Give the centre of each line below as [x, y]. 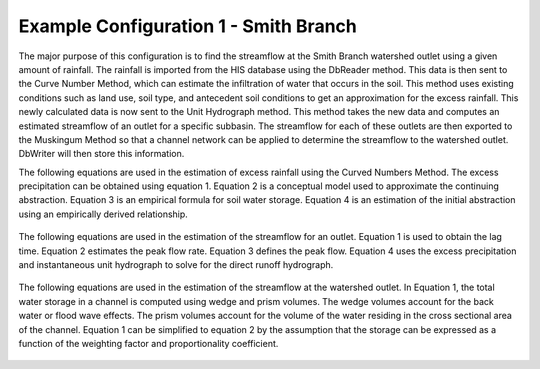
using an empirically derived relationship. [103, 214]
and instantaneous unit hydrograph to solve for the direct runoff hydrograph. [176, 265]
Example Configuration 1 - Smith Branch [187, 26]
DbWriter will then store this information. [101, 154]
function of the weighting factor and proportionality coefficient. [148, 343]
